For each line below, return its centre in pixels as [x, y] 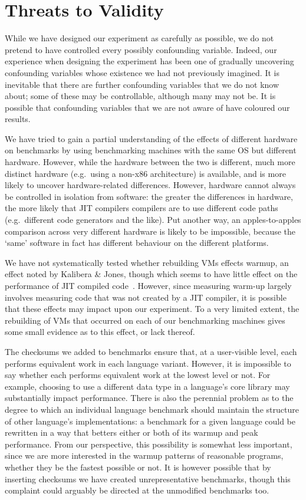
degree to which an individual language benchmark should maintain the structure [152, 409]
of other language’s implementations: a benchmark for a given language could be [150, 421]
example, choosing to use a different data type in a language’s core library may [147, 386]
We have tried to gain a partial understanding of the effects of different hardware [151, 138]
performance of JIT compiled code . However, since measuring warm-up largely [148, 285]
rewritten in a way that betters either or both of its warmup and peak [131, 432]
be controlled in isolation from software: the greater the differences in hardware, [149, 196]
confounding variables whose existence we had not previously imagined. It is [142, 72]
